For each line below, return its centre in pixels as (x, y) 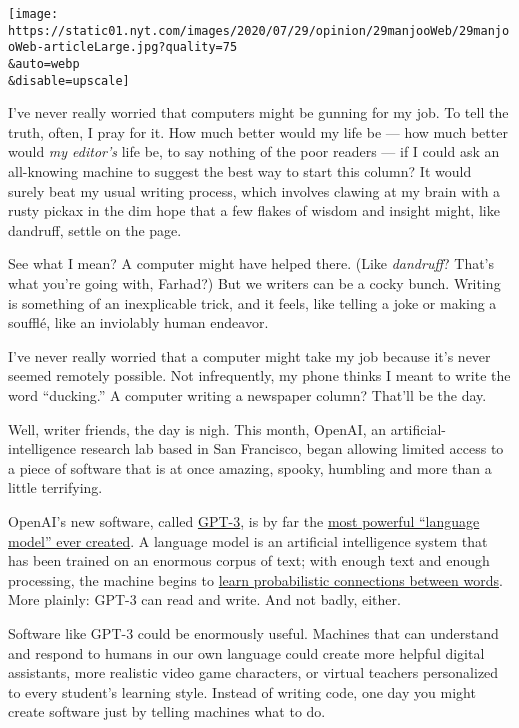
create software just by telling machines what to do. (167, 711)
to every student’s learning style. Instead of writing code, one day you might (242, 691)
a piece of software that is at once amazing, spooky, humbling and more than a (250, 467)
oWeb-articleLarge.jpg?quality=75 (123, 47)
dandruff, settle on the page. (95, 229)
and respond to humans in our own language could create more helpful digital (246, 652)
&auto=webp (44, 63)
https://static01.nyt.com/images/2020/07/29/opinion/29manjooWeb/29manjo (259, 30)
